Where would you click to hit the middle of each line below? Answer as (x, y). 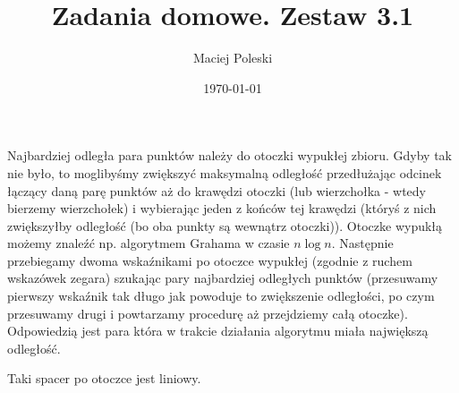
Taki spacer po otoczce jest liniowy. (104, 378)
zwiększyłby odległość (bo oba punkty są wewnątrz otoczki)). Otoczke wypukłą (225, 225)
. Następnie (362, 243)
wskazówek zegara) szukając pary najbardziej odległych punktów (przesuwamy (223, 278)
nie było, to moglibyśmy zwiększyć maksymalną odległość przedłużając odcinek (225, 172)
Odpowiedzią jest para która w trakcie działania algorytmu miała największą (218, 331)
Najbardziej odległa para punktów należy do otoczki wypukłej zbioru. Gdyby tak (229, 155)
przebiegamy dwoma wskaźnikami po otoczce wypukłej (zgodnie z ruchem (210, 260)
